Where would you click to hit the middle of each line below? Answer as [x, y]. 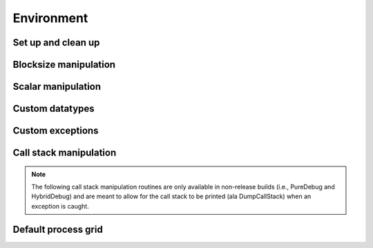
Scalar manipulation [57, 87]
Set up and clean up [56, 42]
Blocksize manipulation [64, 65]
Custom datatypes [54, 109]
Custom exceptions [56, 131]
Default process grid [58, 229]
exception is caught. [60, 206]
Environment [50, 18]
